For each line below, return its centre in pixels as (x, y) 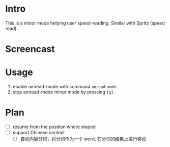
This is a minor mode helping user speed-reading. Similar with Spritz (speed (85, 23)
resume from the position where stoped (54, 127)
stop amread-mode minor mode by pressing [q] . (64, 92)
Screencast (30, 49)
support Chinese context (39, 133)
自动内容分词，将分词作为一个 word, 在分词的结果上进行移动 (83, 139)
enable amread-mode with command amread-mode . (65, 87)
